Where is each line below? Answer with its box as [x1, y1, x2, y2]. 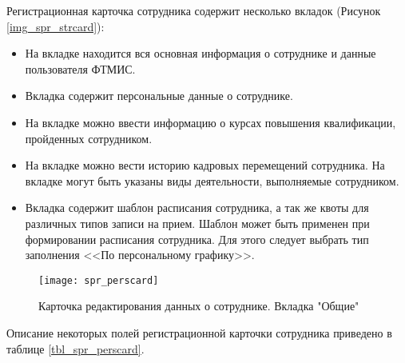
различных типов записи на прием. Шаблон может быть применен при [25, 214, 370, 231]
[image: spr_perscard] [38, 274, 159, 286]
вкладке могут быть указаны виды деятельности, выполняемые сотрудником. [25, 172, 399, 189]
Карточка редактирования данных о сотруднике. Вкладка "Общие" [38, 297, 359, 314]
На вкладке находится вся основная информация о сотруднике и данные [25, 45, 376, 62]
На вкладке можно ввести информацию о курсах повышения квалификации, [25, 114, 396, 130]
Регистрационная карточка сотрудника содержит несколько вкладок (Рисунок [6, 2, 381, 18]
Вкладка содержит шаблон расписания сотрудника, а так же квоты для [25, 199, 369, 216]
